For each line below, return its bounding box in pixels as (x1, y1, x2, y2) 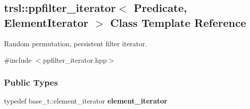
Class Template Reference (110, 14, 246, 30)
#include (4, 55, 32, 65)
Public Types (4, 76, 58, 88)
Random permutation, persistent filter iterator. (4, 38, 147, 48)
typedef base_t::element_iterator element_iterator (4, 96, 167, 106)
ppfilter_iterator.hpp (43, 55, 107, 65)
